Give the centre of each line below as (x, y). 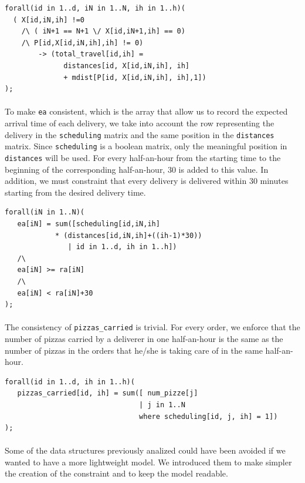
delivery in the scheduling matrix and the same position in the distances (140, 134)
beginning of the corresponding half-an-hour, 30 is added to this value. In (137, 169)
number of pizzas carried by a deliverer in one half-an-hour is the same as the (144, 338)
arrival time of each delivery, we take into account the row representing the (140, 123)
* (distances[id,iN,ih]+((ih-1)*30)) (128, 235)
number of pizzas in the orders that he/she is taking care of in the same (134, 350)
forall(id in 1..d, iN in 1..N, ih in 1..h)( (95, 8)
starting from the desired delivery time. (75, 192)
